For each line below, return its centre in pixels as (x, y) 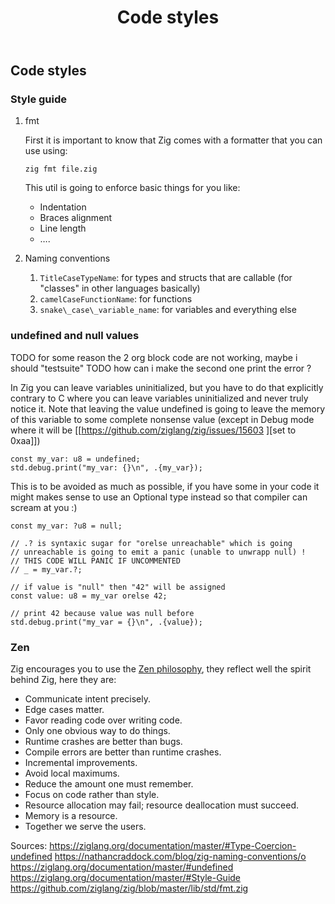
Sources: (29, 846)
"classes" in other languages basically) (120, 288)
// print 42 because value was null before (102, 613)
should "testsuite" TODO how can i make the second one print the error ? (161, 368)
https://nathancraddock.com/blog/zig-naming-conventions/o (180, 857)
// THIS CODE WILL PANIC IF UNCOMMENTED (96, 561)
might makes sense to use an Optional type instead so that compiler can (159, 497)
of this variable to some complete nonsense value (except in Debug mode (162, 419)
